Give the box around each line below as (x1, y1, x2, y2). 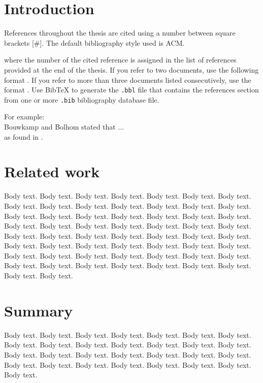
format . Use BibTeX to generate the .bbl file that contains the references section (4, 84, 259, 95)
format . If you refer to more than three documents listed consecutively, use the (4, 74, 251, 85)
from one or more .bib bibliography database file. (4, 94, 159, 105)
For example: (4, 111, 45, 122)
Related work (4, 161, 100, 182)
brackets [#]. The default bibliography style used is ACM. (4, 37, 185, 48)
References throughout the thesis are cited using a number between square (4, 27, 236, 38)
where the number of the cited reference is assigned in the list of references (4, 54, 237, 65)
